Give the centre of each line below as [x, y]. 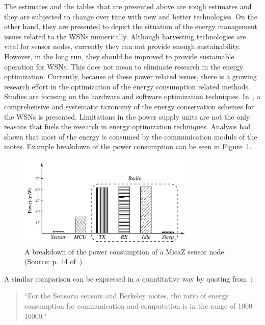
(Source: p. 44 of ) [54, 261]
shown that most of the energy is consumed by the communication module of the [131, 136]
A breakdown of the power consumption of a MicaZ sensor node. [125, 251]
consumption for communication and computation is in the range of [130, 305]
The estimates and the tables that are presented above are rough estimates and [128, 6]
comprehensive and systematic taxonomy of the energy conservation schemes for [129, 106]
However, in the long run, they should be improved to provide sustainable [119, 56]
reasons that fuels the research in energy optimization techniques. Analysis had [128, 126]
